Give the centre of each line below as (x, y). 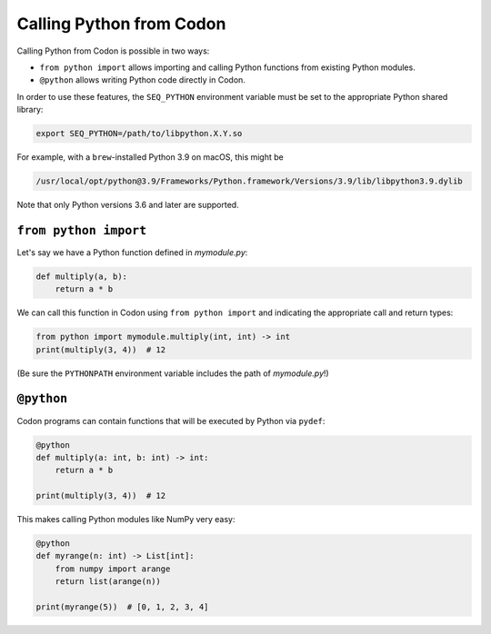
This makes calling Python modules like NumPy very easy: (126, 520)
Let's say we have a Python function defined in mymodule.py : (132, 252)
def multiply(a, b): (81, 276)
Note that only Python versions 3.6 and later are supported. (128, 205)
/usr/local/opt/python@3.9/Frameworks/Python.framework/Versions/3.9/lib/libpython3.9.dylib (249, 181)
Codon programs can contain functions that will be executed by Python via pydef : (171, 421)
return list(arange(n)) (108, 582)
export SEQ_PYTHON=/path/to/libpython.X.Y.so (139, 134)
